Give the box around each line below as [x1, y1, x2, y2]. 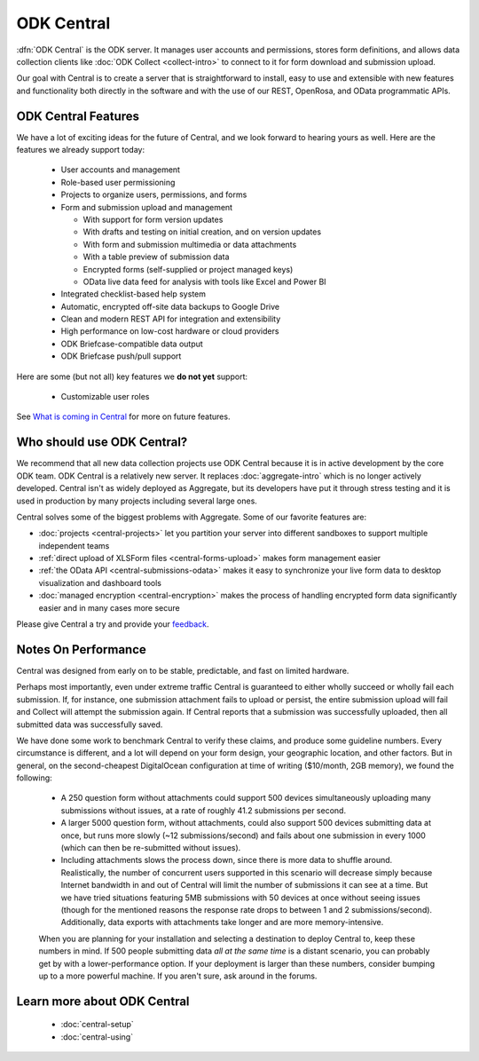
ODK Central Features [16, 108, 140, 123]
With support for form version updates [82, 214, 224, 225]
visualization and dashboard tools [38, 577, 162, 588]
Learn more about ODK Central [16, 994, 190, 1009]
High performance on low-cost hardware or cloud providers [60, 326, 279, 337]
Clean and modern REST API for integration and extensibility [60, 313, 281, 324]
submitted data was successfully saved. [16, 719, 163, 730]
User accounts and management [60, 164, 181, 175]
